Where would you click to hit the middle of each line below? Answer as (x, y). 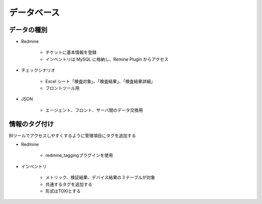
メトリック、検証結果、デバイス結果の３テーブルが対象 (100, 177)
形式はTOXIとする (63, 191)
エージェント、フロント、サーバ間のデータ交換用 (94, 110)
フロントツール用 (62, 88)
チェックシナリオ (38, 70)
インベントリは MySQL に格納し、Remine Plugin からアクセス (107, 59)
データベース (34, 13)
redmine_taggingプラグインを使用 (79, 156)
